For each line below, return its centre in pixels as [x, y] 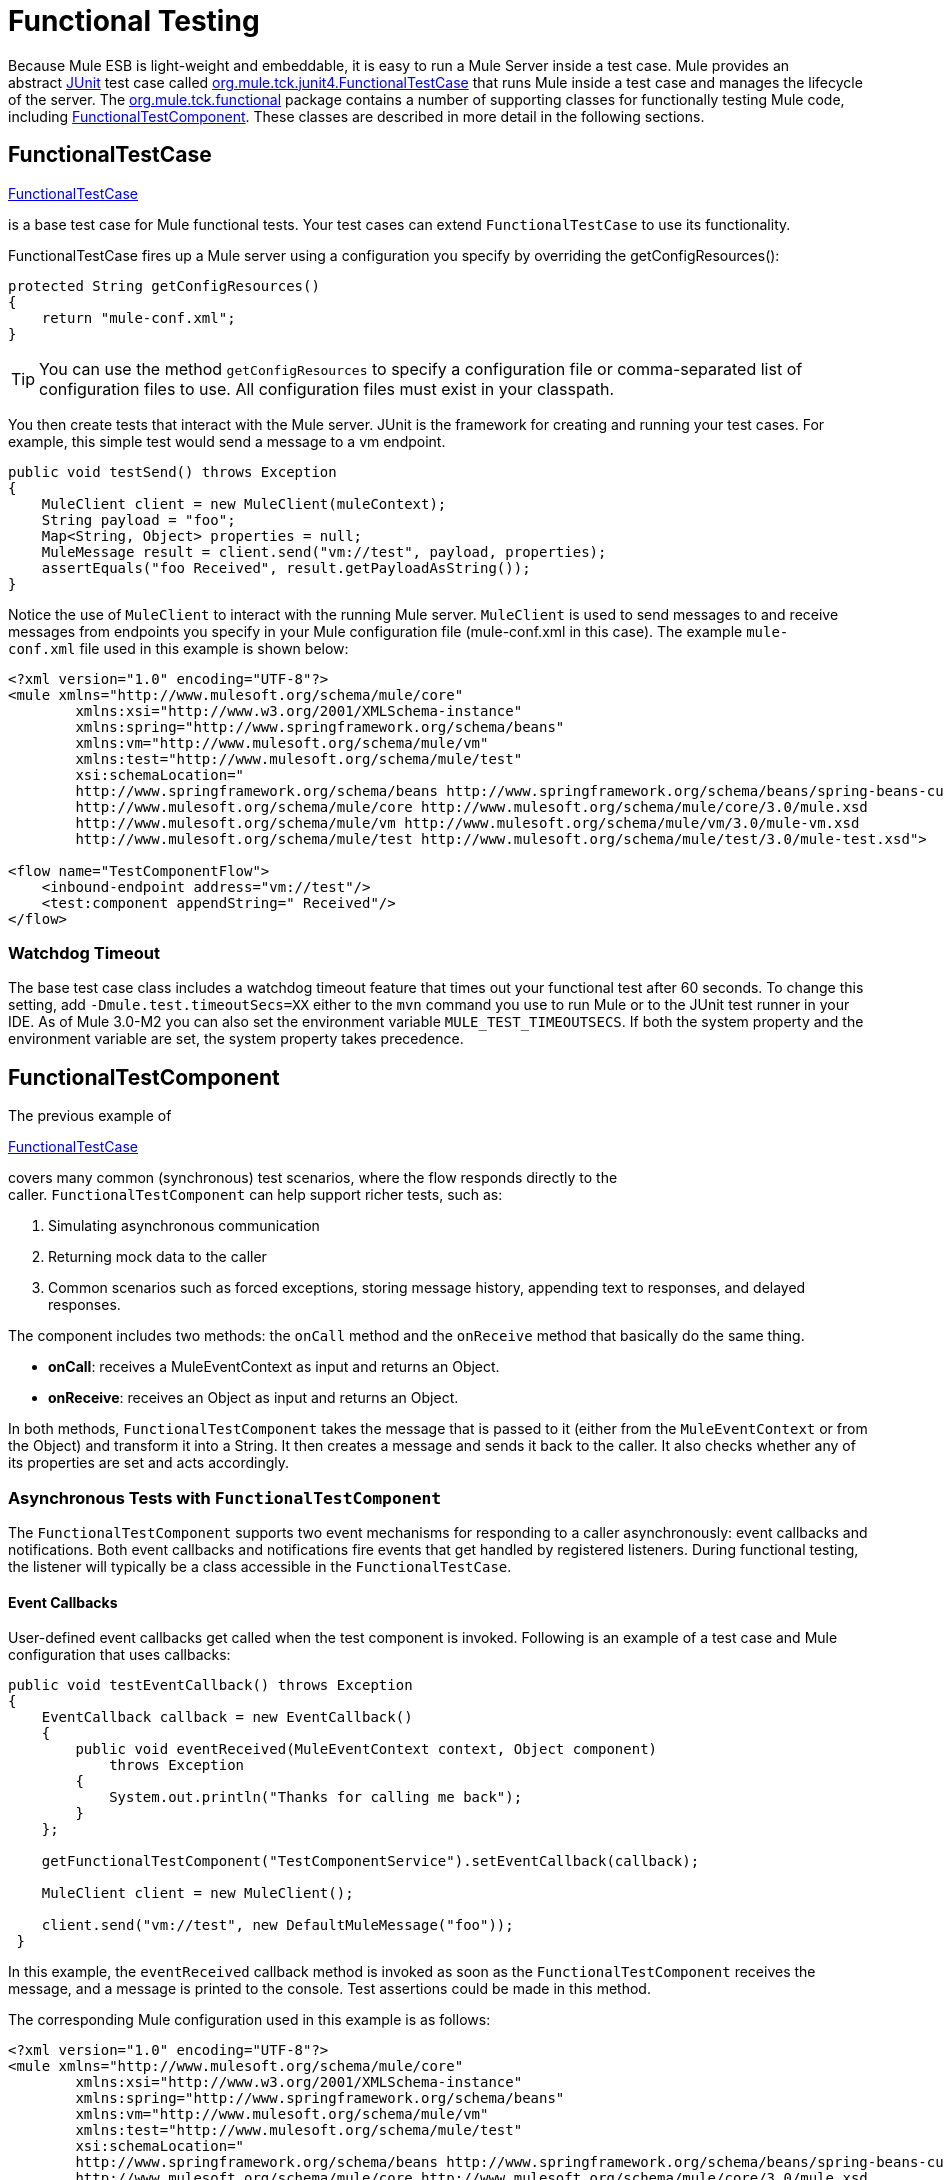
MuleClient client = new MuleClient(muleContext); [244, 503]
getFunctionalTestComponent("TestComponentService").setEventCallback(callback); [370, 1861]
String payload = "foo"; [138, 519]
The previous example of [90, 1116]
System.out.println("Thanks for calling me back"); [316, 1797]
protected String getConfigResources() [164, 285]
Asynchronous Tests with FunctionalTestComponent [225, 1497]
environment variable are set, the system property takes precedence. [236, 1039]
